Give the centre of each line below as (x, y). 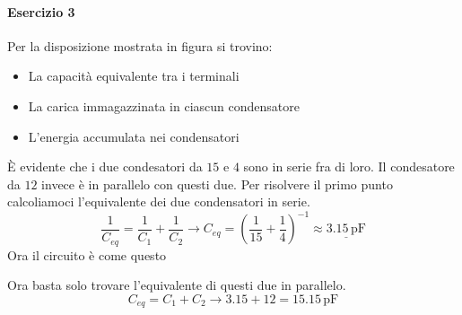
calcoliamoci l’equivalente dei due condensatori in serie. (159, 201)
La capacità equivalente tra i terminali (134, 76)
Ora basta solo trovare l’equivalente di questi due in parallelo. (177, 285)
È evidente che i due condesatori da (105, 166)
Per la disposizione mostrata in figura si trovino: (140, 45)
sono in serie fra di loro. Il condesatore (349, 166)
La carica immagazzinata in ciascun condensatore (164, 105)
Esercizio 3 (41, 11)
